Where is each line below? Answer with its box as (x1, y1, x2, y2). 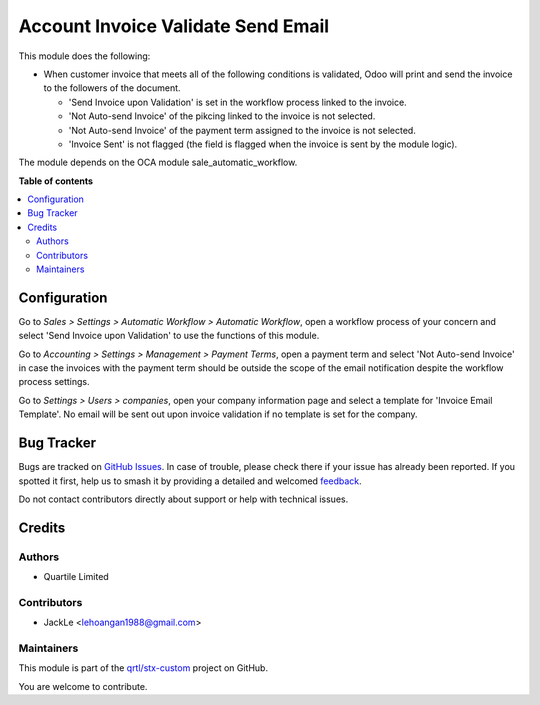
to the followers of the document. (43, 82, 181, 94)
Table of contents (18, 175, 94, 187)
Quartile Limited (43, 571, 109, 583)
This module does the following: (18, 50, 151, 62)
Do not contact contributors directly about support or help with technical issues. (18, 493, 349, 505)
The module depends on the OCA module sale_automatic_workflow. (18, 156, 298, 169)
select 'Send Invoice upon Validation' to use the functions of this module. (18, 330, 320, 342)
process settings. (18, 376, 90, 388)
